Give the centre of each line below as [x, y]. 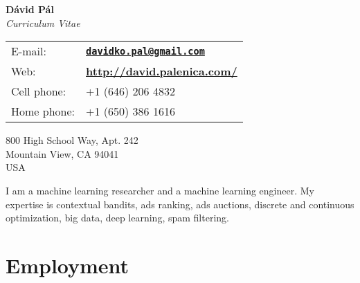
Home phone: [43, 111]
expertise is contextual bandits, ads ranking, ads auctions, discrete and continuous [180, 204]
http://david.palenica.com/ [162, 71]
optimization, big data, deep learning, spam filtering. [117, 218]
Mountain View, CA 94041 [62, 153]
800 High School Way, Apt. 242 [72, 140]
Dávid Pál [30, 9]
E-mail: [29, 51]
